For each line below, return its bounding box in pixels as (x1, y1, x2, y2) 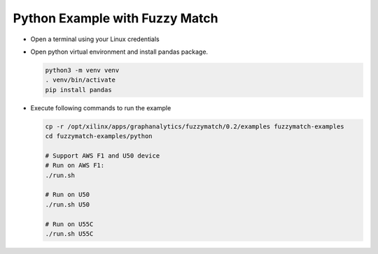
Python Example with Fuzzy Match (13, 10, 218, 26)
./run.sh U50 (45, 200, 90, 209)
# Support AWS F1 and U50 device (45, 151, 160, 160)
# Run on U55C (45, 220, 94, 228)
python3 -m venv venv (45, 66, 120, 74)
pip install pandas (45, 86, 112, 94)
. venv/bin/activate (45, 76, 115, 84)
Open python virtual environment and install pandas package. (30, 47, 209, 56)
